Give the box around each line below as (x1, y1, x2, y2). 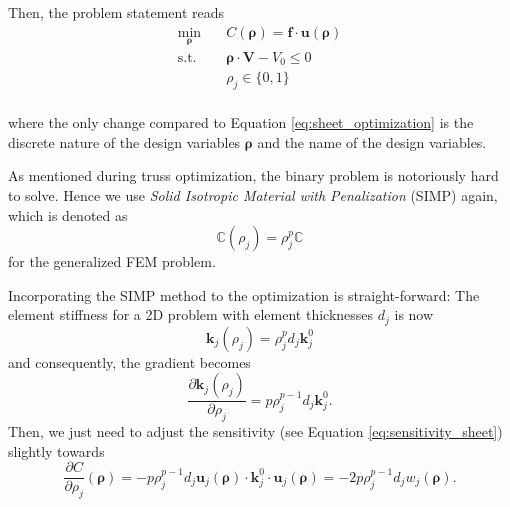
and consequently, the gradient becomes (8, 351, 251, 372)
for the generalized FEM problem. (8, 251, 216, 272)
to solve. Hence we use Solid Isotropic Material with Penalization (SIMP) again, (8, 184, 498, 205)
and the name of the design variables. (257, 131, 487, 152)
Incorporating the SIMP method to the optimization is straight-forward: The (8, 284, 480, 305)
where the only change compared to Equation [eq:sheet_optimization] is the (8, 112, 474, 133)
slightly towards (8, 440, 105, 461)
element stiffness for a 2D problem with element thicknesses (8, 304, 374, 325)
